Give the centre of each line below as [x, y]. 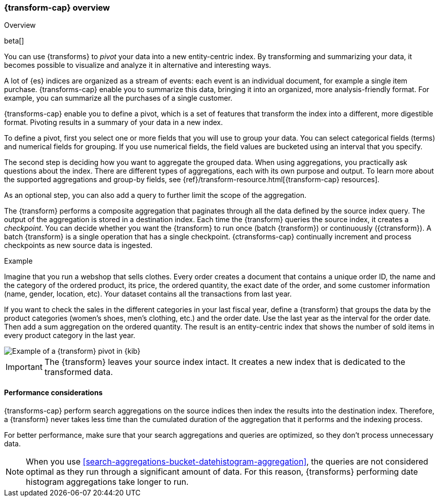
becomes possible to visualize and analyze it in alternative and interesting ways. [138, 65]
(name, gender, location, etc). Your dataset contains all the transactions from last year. [148, 294]
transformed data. [78, 372]
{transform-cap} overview [57, 8]
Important [24, 367]
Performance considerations [53, 392]
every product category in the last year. [70, 336]
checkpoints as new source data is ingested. [78, 245]
